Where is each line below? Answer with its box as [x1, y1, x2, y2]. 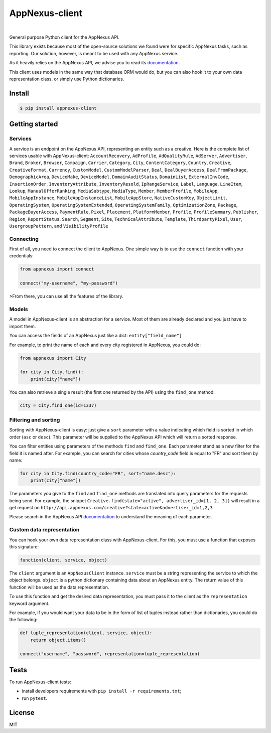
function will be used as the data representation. [9, 584, 109, 590]
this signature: [9, 544, 39, 550]
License [9, 708, 35, 717]
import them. [9, 323, 36, 329]
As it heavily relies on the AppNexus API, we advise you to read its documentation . [9, 60, 180, 66]
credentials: [9, 253, 34, 259]
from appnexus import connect [20, 266, 94, 272]
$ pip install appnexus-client [20, 105, 97, 111]
